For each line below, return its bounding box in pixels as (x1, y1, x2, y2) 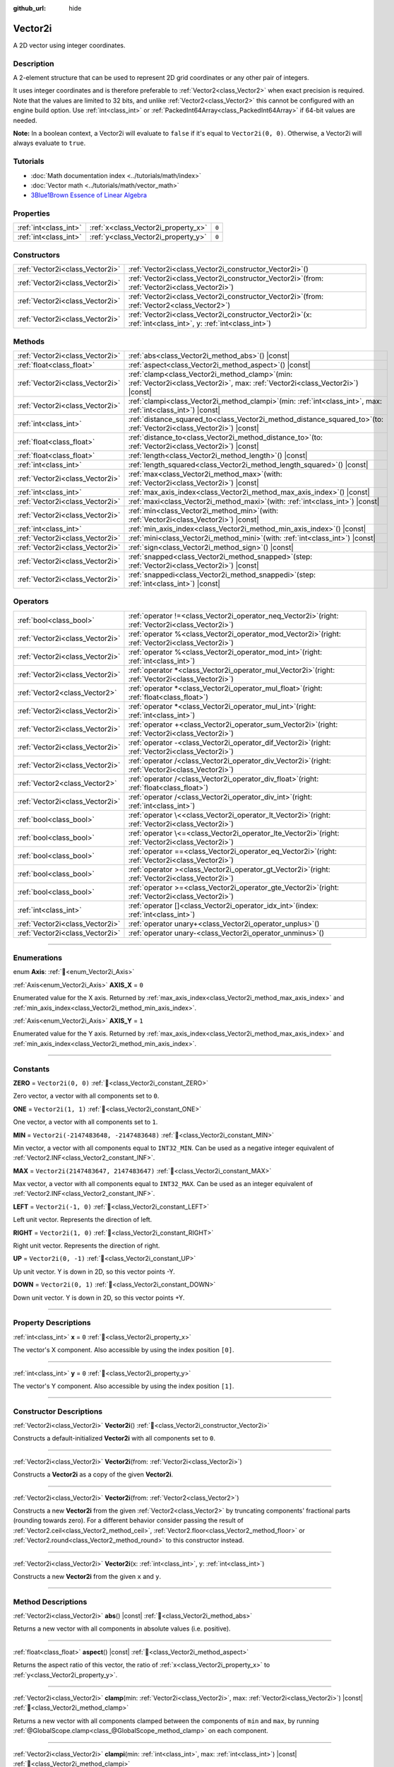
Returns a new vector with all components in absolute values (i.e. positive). (13, 1624, 231, 1633)
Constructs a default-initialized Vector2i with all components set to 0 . (13, 1434, 215, 1443)
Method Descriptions (13, 1597, 88, 1607)
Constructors (13, 250, 60, 259)
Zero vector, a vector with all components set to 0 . (13, 1092, 160, 1100)
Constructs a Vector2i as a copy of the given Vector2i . (13, 1470, 174, 1479)
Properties (13, 209, 51, 218)
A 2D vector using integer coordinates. (13, 41, 126, 49)
